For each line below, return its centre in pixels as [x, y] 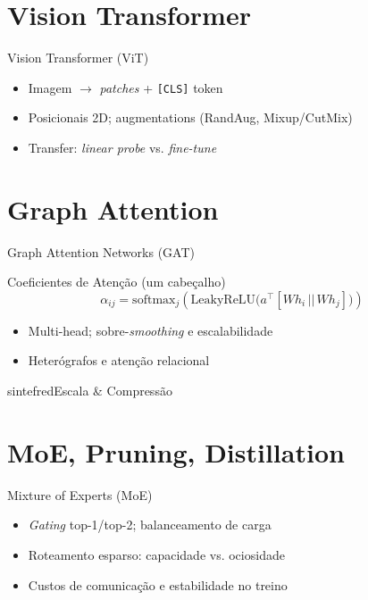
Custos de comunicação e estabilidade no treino [158, 584]
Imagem [50, 87]
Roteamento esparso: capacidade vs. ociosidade [156, 554]
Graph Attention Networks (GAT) [101, 251]
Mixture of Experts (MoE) [80, 494]
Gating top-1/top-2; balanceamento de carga [150, 525]
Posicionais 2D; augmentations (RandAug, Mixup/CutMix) [190, 117]
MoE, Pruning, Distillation [176, 451]
